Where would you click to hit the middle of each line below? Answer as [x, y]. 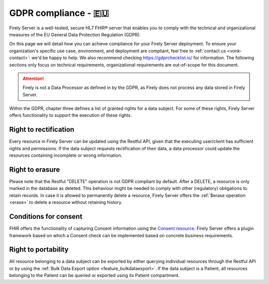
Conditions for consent [46, 217]
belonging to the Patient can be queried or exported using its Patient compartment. [94, 276]
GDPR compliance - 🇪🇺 [59, 13]
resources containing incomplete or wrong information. [66, 155]
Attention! [33, 78]
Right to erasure [35, 169]
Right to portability [39, 249]
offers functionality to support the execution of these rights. [70, 115]
